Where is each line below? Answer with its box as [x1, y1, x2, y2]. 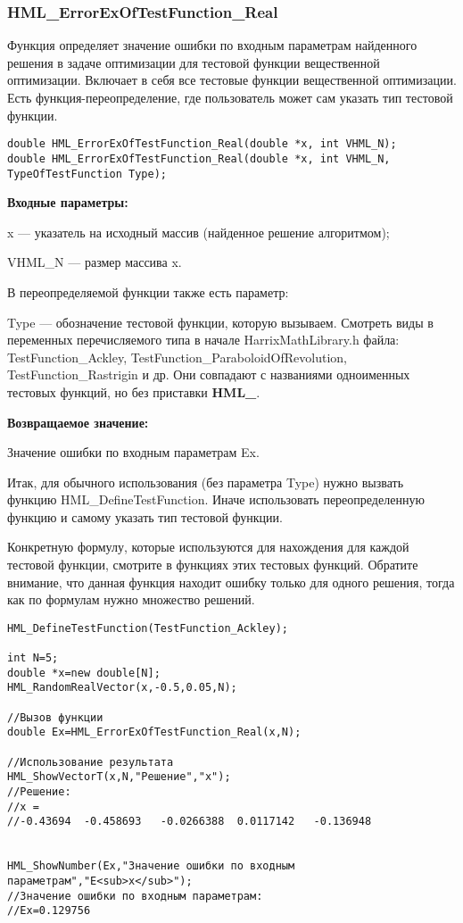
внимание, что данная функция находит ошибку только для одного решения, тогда [7, 572, 455, 591]
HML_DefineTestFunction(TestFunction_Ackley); [7, 621, 288, 635]
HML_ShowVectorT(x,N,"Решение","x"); [7, 770, 231, 784]
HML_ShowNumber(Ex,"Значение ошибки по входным [7, 860, 295, 873]
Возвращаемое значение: [7, 412, 149, 431]
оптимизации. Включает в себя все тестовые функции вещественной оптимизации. [7, 71, 457, 89]
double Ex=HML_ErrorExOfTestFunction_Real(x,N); [7, 726, 302, 739]
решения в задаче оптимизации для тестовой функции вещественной [7, 53, 380, 71]
